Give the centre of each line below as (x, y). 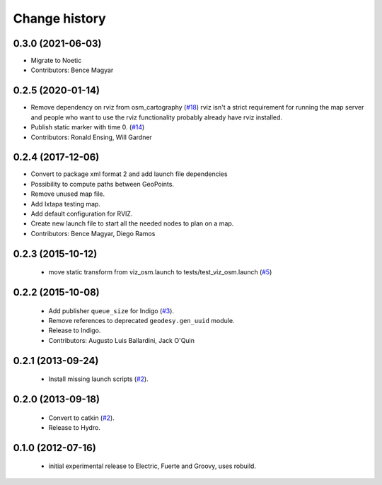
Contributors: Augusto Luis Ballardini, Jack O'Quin (121, 340)
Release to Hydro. (74, 427)
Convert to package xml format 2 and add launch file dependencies (129, 174)
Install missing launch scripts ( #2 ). (98, 379)
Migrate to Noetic (56, 61)
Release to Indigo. (75, 331)
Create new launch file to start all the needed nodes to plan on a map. (132, 223)
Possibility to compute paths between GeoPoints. (103, 184)
